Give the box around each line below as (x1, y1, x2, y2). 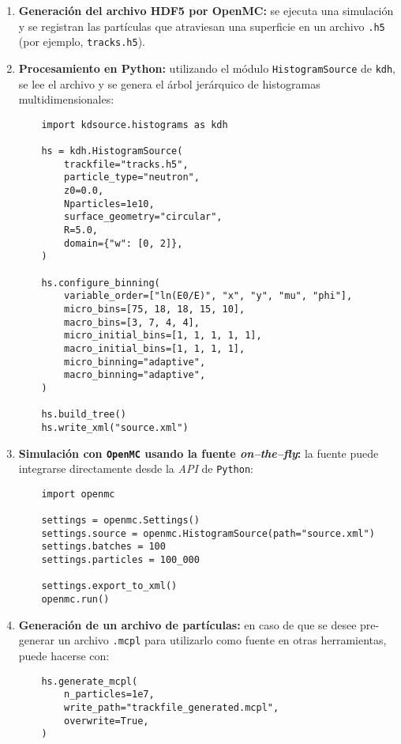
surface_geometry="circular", (64, 211, 223, 223)
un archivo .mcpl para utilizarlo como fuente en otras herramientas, (58, 632, 387, 648)
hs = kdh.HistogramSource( (41, 145, 183, 157)
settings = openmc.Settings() (41, 515, 200, 527)
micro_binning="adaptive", (64, 356, 206, 368)
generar (18, 632, 54, 648)
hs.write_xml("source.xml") (41, 421, 189, 433)
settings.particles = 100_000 (41, 554, 200, 566)
